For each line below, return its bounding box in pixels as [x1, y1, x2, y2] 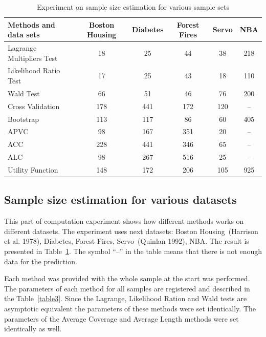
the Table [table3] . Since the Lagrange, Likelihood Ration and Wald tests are [4, 293, 247, 304]
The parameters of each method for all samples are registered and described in [4, 283, 250, 293]
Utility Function [8, 164, 58, 175]
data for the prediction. [4, 256, 77, 266]
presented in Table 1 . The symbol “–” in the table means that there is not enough [4, 246, 262, 257]
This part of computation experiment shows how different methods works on [4, 216, 244, 226]
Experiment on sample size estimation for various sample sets [36, 2, 230, 12]
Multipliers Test [8, 52, 58, 63]
